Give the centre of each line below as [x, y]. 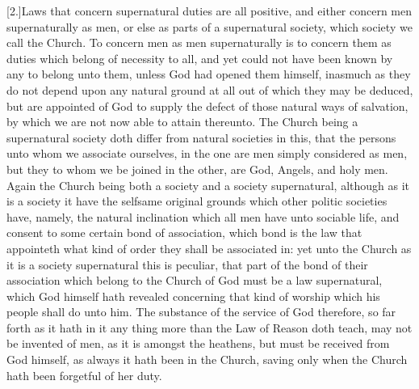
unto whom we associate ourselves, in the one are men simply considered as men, [207, 153]
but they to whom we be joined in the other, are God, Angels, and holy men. [197, 169]
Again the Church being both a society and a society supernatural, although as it [208, 185]
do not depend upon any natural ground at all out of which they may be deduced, [210, 89]
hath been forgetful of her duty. [84, 375]
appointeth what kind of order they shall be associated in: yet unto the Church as [209, 248]
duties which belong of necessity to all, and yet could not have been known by [200, 58]
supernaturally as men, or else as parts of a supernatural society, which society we [209, 26]
